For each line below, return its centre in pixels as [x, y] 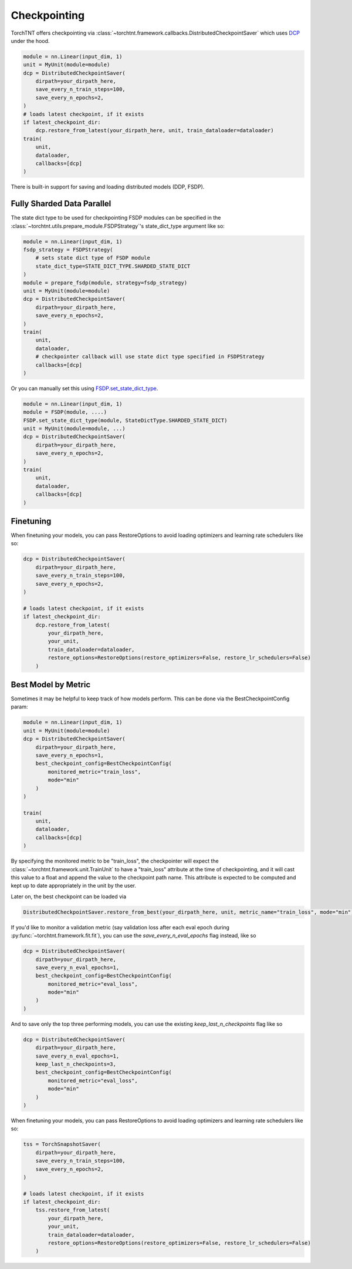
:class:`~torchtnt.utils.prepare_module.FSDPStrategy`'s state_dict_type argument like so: [118, 226]
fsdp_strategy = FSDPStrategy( [68, 250]
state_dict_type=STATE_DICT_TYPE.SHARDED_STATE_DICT [113, 266]
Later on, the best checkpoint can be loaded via [69, 897]
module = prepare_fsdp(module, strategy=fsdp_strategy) [105, 283]
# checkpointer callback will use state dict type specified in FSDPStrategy [150, 357]
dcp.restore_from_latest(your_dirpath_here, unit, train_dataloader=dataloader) [155, 130]
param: [19, 707]
